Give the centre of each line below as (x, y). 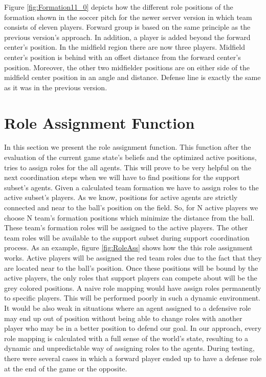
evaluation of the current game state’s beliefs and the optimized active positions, (130, 157)
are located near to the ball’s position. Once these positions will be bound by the (131, 267)
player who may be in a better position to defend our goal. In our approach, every (133, 328)
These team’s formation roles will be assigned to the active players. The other (126, 227)
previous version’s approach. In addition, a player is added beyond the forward (127, 37)
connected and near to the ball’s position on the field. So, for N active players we (131, 207)
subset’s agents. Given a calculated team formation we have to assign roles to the (131, 187)
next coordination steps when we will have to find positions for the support (122, 177)
